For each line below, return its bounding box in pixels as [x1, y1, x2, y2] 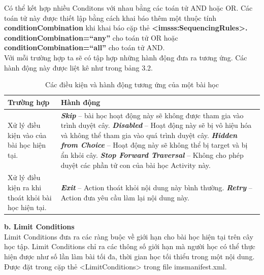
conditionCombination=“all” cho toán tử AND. [4, 42, 165, 53]
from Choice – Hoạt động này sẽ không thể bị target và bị [60, 140, 248, 150]
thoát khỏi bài [8, 192, 52, 202]
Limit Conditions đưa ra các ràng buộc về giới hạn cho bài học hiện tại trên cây [4, 231, 253, 242]
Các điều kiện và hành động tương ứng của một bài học [45, 79, 219, 90]
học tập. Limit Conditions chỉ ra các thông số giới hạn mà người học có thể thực [4, 241, 255, 252]
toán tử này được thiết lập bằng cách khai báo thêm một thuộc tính [4, 12, 217, 23]
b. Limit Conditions [4, 221, 75, 232]
